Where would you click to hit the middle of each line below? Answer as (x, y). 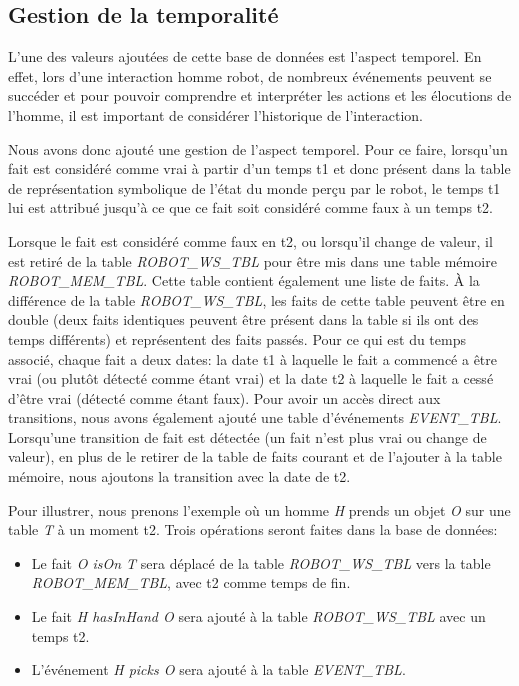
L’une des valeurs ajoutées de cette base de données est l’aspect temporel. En (245, 56)
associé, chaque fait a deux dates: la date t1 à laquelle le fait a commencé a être (253, 358)
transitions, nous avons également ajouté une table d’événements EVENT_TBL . (255, 417)
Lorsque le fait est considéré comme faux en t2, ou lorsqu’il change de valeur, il (250, 240)
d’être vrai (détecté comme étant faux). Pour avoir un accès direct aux (224, 397)
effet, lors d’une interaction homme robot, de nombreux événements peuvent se (250, 75)
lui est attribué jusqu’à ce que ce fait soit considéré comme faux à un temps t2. (250, 207)
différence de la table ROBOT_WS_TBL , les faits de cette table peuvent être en (256, 299)
